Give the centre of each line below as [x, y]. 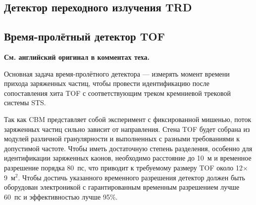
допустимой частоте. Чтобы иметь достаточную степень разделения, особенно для [128, 148]
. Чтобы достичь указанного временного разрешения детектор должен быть [131, 177]
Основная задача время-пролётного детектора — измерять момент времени [117, 73]
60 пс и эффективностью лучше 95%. [61, 196]
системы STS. [25, 102]
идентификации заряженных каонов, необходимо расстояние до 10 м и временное [128, 158]
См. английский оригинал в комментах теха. [77, 57]
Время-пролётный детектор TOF [84, 36]
